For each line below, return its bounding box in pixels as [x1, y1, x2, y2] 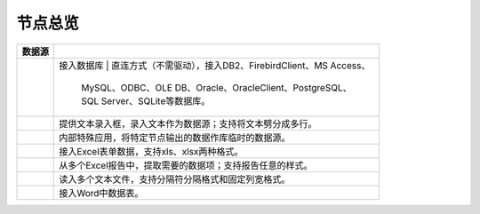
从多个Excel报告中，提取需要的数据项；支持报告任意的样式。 [59, 159, 313, 171]
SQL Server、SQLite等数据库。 [81, 94, 211, 107]
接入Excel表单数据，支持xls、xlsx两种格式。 [59, 145, 244, 157]
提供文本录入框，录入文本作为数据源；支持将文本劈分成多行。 [59, 117, 317, 130]
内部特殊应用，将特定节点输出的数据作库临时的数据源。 [59, 131, 291, 144]
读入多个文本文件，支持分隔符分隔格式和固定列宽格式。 [59, 173, 291, 186]
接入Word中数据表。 [59, 186, 144, 199]
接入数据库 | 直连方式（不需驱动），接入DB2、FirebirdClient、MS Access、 [59, 59, 371, 71]
